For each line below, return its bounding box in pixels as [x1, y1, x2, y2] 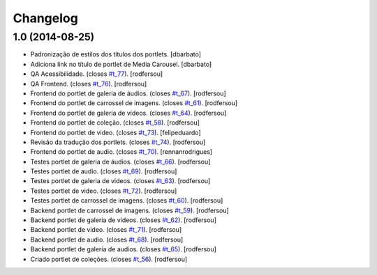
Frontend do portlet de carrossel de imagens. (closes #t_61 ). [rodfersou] [30, 99, 238, 107]
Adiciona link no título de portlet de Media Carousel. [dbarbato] [30, 60, 212, 68]
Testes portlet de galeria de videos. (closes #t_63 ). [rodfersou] [30, 177, 211, 185]
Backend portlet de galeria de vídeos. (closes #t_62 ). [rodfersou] [30, 216, 216, 224]
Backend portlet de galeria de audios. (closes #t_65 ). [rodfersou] [30, 245, 216, 253]
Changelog [13, 10, 78, 26]
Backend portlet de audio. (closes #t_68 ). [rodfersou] [30, 235, 184, 244]
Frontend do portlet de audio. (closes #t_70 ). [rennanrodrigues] [30, 148, 213, 156]
